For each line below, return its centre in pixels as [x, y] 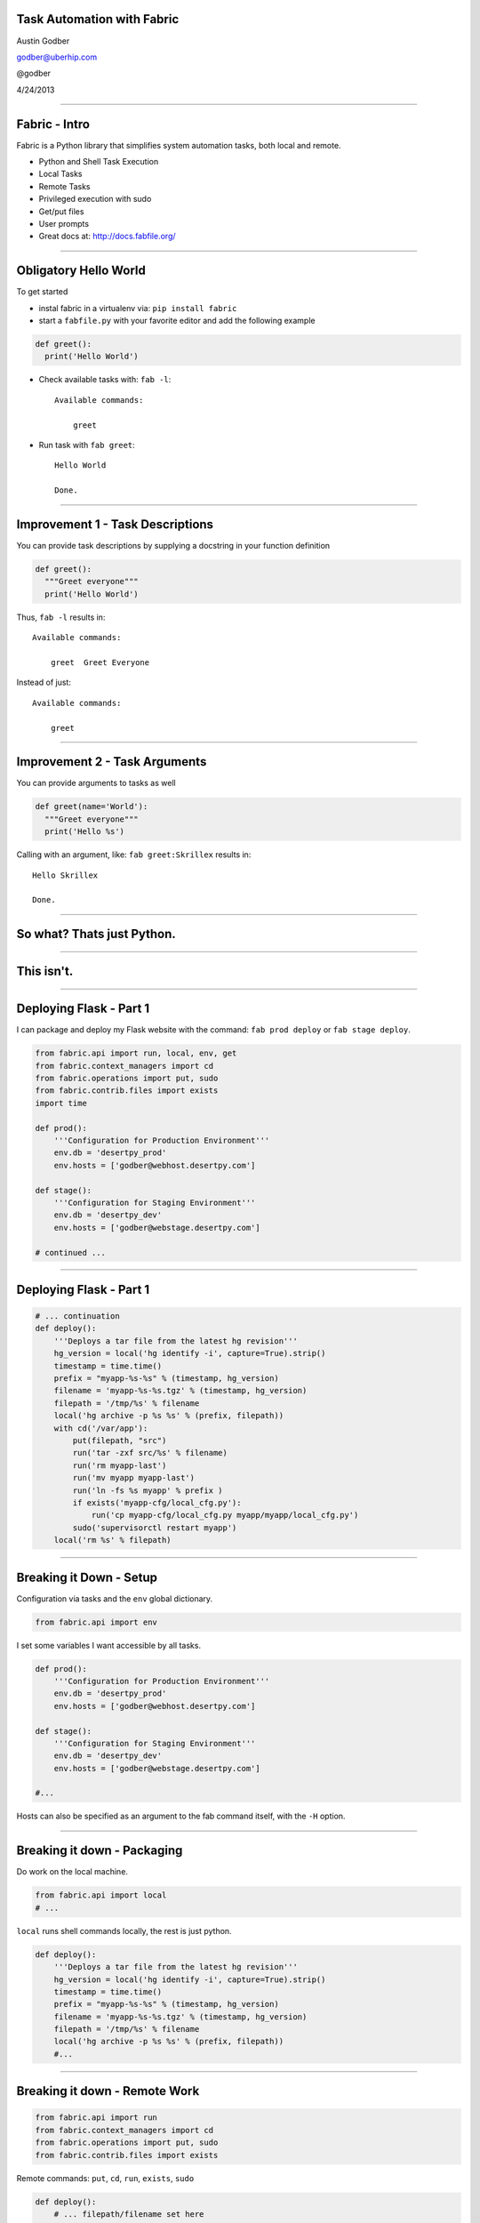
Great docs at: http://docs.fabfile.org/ [108, 237]
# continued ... [71, 1252]
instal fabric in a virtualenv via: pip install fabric [138, 308]
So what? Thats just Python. [96, 934]
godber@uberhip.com [57, 57]
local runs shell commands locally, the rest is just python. [124, 1930]
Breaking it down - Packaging [100, 1851]
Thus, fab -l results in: [61, 617]
